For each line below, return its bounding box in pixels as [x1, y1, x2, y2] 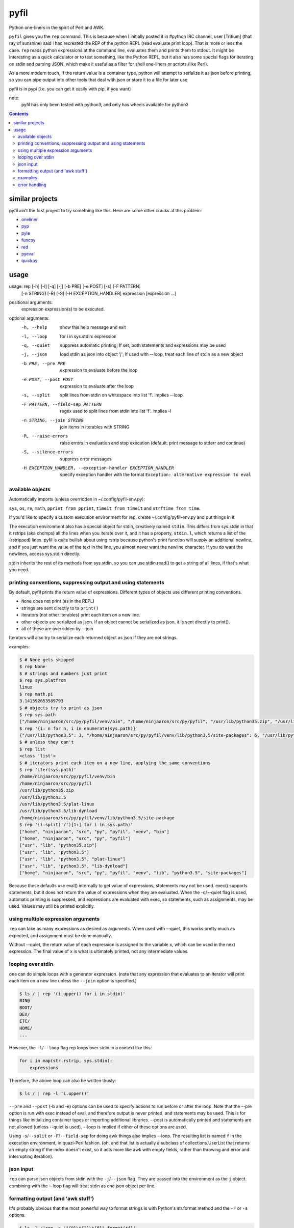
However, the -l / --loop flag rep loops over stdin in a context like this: [9, 1045, 152, 1051]
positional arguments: [9, 300, 53, 306]
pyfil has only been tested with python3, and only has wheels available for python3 [21, 102, 189, 108]
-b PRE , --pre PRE [21, 361, 66, 366]
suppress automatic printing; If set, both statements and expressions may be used [60, 342, 226, 348]
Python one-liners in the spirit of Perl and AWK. [9, 25, 105, 30]
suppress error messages [60, 456, 112, 462]
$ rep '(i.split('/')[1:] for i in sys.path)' [19, 822, 133, 828]
